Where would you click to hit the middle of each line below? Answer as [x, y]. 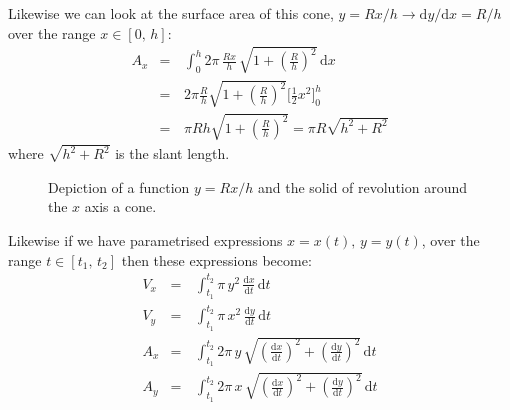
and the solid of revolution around [362, 186]
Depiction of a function [119, 186]
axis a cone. [120, 206]
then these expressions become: [216, 259]
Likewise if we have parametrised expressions [145, 239]
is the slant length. [172, 153]
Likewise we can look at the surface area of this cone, [171, 13]
